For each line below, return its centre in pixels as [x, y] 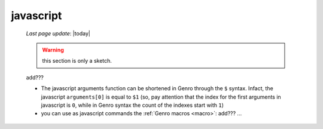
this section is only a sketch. [77, 61]
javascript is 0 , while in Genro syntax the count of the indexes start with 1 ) [132, 105]
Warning [53, 50]
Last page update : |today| [58, 33]
